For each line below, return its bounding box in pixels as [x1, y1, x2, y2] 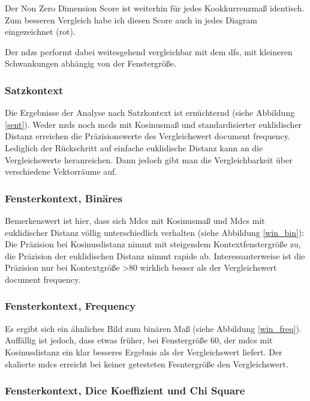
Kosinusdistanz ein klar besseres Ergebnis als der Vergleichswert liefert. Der [5, 345, 282, 358]
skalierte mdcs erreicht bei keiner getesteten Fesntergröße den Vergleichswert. [5, 357, 288, 370]
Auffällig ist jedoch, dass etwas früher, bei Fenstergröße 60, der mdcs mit [5, 334, 273, 346]
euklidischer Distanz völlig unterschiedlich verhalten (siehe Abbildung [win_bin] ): [5, 226, 305, 238]
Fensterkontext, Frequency [5, 298, 136, 313]
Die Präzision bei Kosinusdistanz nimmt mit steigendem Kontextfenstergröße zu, [5, 238, 301, 250]
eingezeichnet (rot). [5, 25, 76, 38]
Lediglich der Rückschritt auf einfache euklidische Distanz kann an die [5, 141, 263, 154]
